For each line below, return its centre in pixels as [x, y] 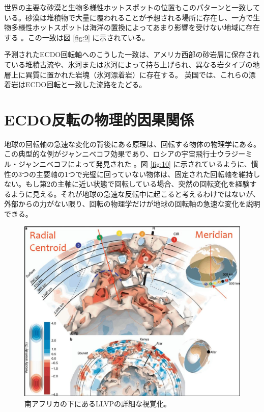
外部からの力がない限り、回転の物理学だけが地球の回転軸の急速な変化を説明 [132, 204]
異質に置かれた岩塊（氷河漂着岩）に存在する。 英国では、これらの [137, 74]
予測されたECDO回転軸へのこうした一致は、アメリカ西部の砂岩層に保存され [132, 54]
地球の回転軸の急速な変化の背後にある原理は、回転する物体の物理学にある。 [132, 144]
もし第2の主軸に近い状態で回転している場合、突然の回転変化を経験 [137, 184]
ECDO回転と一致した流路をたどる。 [86, 84]
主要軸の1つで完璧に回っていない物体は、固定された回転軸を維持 [144, 174]
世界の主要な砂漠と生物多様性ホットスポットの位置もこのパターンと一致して [132, 7]
